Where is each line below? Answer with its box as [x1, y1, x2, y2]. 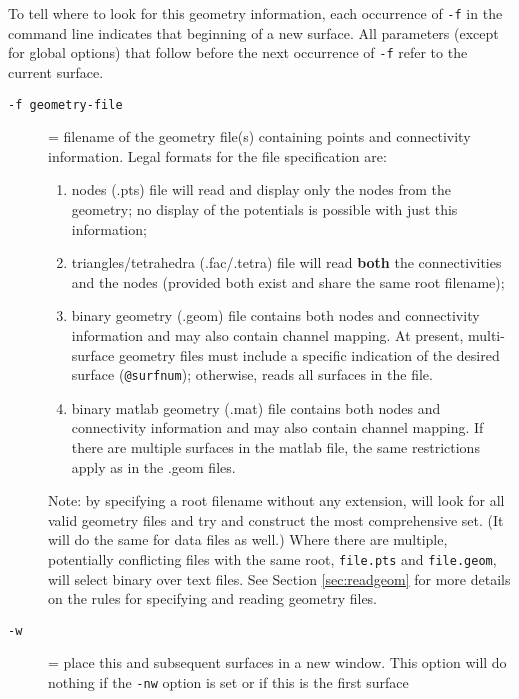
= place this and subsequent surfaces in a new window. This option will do [48, 652, 507, 673]
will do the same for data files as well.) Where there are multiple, [48, 529, 448, 550]
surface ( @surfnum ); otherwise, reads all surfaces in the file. [71, 364, 433, 385]
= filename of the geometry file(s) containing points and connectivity [48, 126, 471, 147]
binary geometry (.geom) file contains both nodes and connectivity [71, 305, 480, 326]
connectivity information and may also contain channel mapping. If [71, 417, 484, 438]
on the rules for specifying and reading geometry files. [48, 588, 378, 609]
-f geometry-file [8, 97, 123, 112]
